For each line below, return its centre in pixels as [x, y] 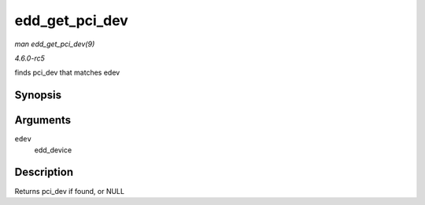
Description [44, 172]
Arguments [43, 121]
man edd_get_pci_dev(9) [55, 44]
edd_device [53, 150]
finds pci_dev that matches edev [67, 73]
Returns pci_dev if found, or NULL [70, 191]
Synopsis [38, 95]
